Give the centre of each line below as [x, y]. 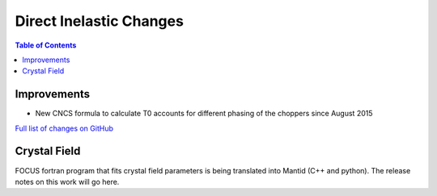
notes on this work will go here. [67, 181]
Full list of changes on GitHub [64, 128]
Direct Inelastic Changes [99, 21]
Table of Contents [46, 45]
